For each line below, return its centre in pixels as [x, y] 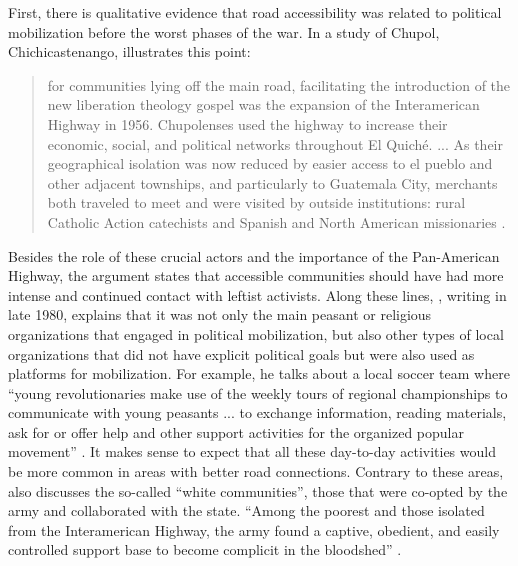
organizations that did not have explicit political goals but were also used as [241, 353]
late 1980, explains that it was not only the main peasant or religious [220, 314]
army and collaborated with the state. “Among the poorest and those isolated [246, 510]
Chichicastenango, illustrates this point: [129, 51]
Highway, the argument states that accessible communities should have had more [256, 275]
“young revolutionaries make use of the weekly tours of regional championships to [258, 392]
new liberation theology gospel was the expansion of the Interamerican [263, 104]
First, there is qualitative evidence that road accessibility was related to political [255, 12]
